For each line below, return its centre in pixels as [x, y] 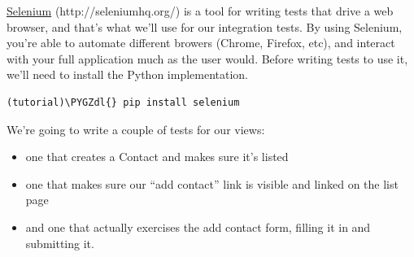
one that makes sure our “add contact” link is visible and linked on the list [212, 183]
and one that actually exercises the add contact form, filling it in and [198, 227]
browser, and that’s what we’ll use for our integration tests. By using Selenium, [205, 26]
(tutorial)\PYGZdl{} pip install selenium [123, 102]
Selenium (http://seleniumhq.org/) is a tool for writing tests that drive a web [200, 11]
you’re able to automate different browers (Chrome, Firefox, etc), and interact [201, 43]
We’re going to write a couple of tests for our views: [136, 129]
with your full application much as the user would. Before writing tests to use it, [207, 58]
